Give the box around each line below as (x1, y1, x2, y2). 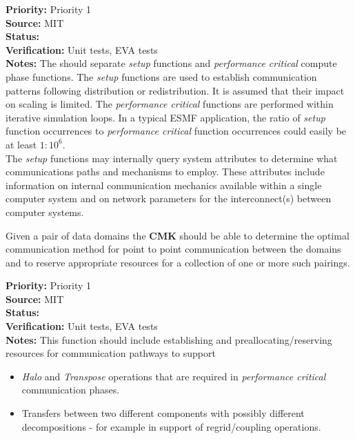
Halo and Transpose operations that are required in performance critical (21, 369, 326, 383)
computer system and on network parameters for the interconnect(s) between (6, 191, 332, 206)
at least (6, 137, 37, 151)
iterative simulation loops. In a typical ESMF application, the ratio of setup (6, 110, 325, 124)
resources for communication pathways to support (6, 346, 216, 360)
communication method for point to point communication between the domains (6, 242, 341, 256)
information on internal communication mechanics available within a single (6, 177, 322, 192)
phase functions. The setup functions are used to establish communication (6, 69, 317, 84)
